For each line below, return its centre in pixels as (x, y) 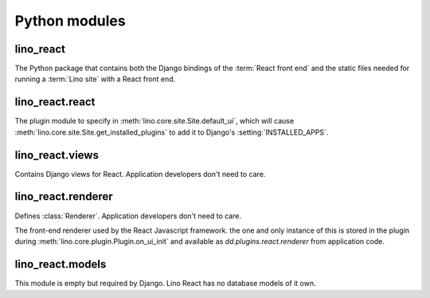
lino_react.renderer (64, 196)
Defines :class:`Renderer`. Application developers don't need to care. (128, 216)
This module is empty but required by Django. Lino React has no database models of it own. (165, 284)
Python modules (70, 21)
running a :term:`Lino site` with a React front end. (95, 79)
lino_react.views (57, 155)
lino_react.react (55, 102)
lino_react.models (61, 264)
